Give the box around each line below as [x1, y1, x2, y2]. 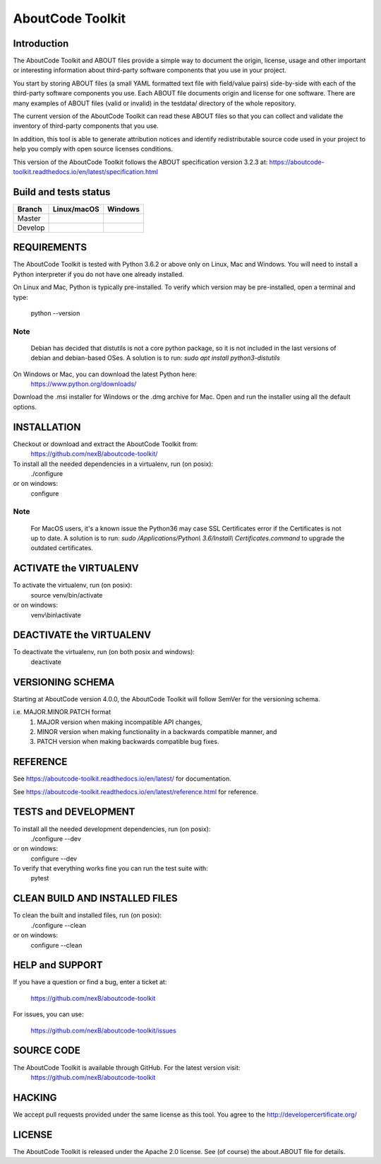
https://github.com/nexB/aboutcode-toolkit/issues [30, 1026, 176, 1035]
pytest [30, 874, 49, 883]
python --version [30, 308, 80, 318]
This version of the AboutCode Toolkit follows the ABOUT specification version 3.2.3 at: [13, 158, 268, 166]
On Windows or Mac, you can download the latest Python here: [13, 370, 197, 378]
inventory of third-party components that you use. [13, 122, 159, 130]
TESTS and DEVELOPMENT [13, 806, 135, 818]
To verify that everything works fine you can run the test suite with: [13, 864, 208, 873]
